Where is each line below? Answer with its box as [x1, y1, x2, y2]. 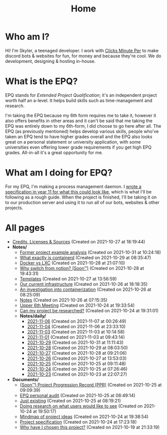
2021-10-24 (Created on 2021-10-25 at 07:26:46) [27, 366, 128, 372]
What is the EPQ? [5, 76, 78, 87]
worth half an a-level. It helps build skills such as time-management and [5, 97, 153, 103]
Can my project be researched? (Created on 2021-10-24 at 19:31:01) [19, 307, 159, 313]
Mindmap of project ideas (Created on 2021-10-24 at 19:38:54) [19, 414, 149, 420]
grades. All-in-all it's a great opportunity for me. [5, 149, 103, 155]
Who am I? [5, 31, 50, 42]
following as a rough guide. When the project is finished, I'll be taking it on [5, 194, 157, 200]
